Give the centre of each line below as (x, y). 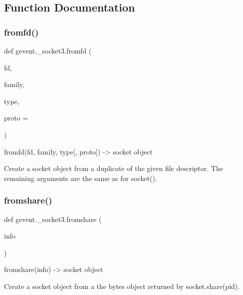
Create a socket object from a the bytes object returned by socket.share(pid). (122, 286)
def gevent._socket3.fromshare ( (53, 219)
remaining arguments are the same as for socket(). (81, 178)
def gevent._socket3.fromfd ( (48, 50)
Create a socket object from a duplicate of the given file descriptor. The (114, 168)
